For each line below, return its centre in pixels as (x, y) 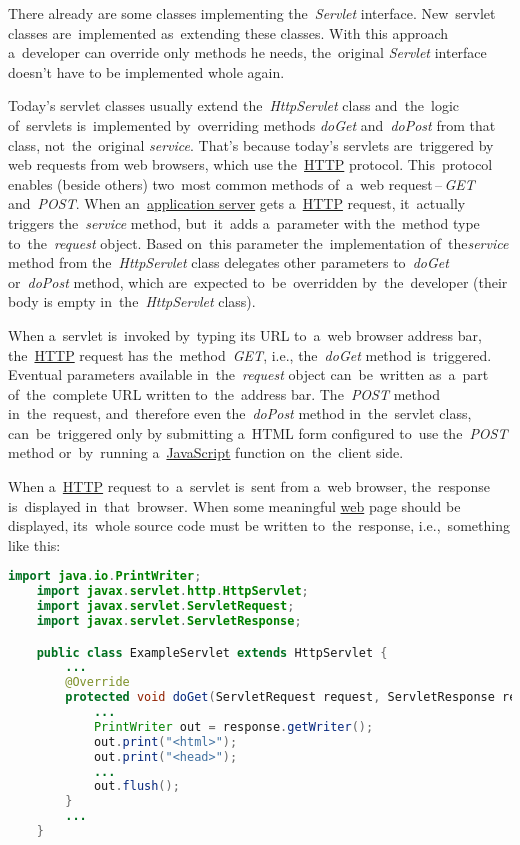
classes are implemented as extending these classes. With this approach (228, 32)
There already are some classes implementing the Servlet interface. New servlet (252, 13)
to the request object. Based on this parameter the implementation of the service (258, 242)
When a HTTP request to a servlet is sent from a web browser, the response (249, 486)
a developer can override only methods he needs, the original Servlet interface (247, 52)
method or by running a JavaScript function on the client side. (206, 452)
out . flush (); (136, 786)
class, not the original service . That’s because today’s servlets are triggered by (251, 144)
